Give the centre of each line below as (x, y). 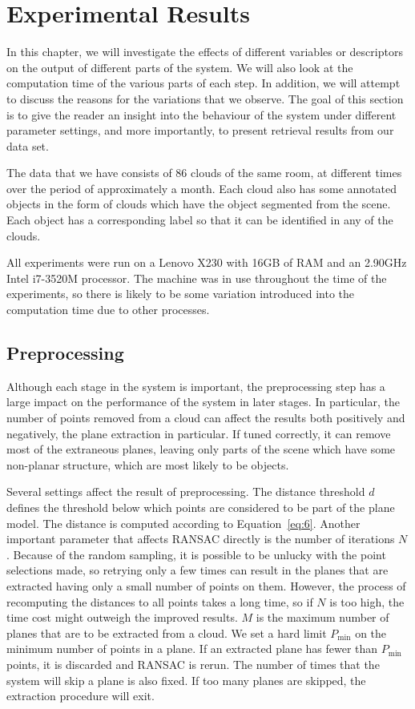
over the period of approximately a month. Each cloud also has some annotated (202, 188)
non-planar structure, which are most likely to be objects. (148, 464)
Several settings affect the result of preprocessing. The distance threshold (186, 491)
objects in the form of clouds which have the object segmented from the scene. (199, 204)
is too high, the (367, 601)
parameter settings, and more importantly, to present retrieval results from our (200, 130)
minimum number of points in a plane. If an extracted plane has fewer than (192, 649)
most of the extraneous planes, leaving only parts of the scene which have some (201, 449)
